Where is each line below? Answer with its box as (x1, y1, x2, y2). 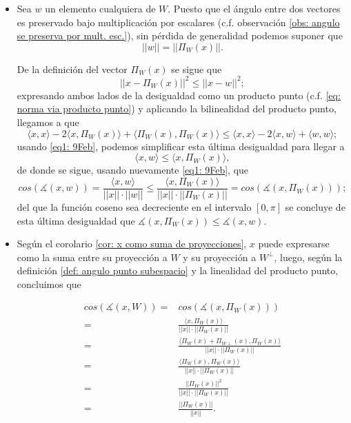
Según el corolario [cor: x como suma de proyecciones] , (17, 236, 247, 251)
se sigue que (171, 61, 222, 76)
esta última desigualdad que (17, 213, 135, 227)
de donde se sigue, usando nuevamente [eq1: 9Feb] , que (17, 163, 249, 177)
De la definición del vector (17, 61, 128, 76)
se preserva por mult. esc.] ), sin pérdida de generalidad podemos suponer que (17, 28, 343, 43)
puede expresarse (258, 236, 330, 251)
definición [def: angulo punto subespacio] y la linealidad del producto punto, (17, 263, 339, 278)
